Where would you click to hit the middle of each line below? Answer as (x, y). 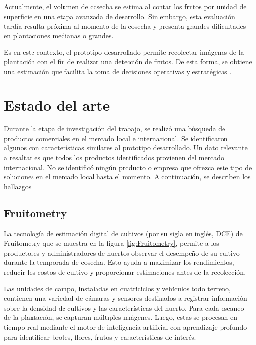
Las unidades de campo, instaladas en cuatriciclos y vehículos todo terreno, (117, 288)
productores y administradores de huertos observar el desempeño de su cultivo (122, 252)
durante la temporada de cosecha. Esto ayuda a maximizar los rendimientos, (119, 262)
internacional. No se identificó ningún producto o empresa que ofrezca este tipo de (128, 167)
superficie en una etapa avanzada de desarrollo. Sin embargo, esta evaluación (120, 16)
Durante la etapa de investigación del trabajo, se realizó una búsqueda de (115, 129)
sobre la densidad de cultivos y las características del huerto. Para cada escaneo (124, 307)
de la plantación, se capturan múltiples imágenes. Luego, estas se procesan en (121, 317)
